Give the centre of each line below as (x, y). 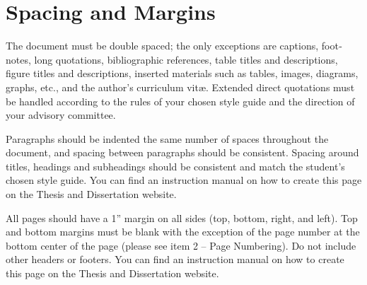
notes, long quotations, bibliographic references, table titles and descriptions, (172, 59)
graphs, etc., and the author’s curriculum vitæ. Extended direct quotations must (180, 87)
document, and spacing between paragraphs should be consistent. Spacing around (182, 152)
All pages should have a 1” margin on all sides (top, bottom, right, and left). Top (182, 217)
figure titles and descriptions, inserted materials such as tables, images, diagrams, (182, 73)
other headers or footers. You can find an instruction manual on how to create (175, 259)
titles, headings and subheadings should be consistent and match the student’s (175, 166)
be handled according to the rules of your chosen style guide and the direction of (180, 101)
